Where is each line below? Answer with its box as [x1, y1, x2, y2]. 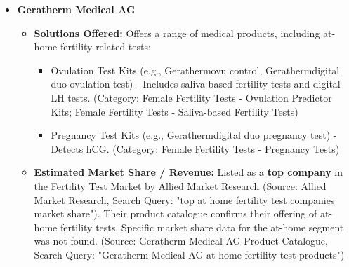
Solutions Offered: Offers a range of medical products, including [34, 25, 320, 40]
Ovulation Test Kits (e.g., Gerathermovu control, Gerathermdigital [51, 62, 340, 77]
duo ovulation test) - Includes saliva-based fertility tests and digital [51, 76, 341, 91]
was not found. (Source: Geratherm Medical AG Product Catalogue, [34, 233, 328, 248]
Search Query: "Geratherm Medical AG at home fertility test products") [34, 247, 345, 261]
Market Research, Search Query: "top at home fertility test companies [34, 192, 335, 207]
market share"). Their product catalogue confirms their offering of [34, 206, 317, 221]
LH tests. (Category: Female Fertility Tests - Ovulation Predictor [51, 90, 332, 104]
